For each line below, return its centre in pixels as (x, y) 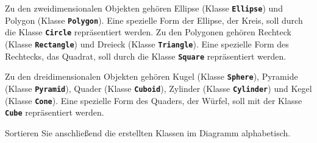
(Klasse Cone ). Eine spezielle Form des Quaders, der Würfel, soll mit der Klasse (154, 100)
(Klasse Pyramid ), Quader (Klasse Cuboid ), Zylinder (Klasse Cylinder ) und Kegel (158, 88)
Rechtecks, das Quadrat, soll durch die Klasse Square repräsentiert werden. (146, 56)
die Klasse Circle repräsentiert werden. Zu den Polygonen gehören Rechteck (148, 32)
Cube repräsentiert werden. (55, 112)
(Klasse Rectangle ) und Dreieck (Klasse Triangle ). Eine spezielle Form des (147, 44)
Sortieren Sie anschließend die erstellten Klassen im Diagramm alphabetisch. (148, 132)
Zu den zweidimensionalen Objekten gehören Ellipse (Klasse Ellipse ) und (144, 8)
